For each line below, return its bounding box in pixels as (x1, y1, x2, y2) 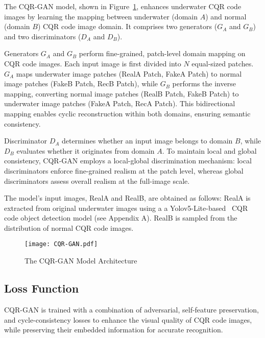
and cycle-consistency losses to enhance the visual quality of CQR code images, (4, 314, 252, 325)
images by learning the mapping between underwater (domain (4, 11, 198, 21)
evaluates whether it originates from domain (16, 145, 155, 156)
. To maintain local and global (162, 145, 257, 156)
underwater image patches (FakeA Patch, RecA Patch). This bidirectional (4, 98, 235, 109)
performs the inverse (172, 78, 236, 89)
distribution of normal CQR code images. (4, 222, 134, 233)
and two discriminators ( (4, 31, 81, 41)
